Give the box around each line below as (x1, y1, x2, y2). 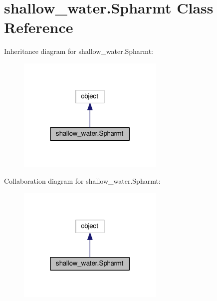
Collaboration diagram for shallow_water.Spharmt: (4, 176, 161, 186)
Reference (4, 17, 73, 37)
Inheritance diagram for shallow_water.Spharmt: (4, 46, 153, 56)
